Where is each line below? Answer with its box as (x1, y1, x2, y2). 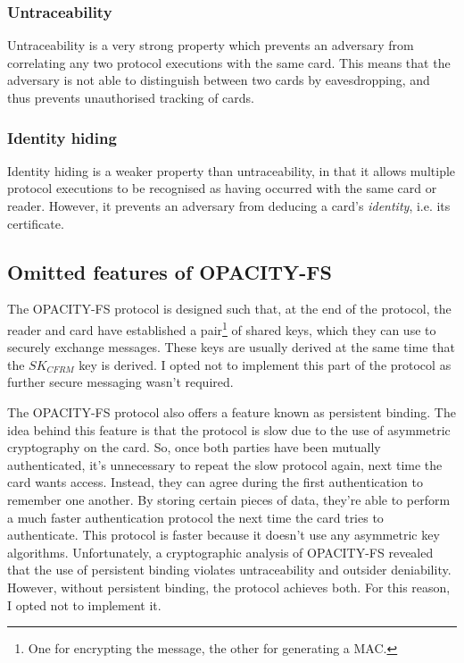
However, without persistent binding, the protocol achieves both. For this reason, (7, 577, 451, 596)
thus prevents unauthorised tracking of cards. (7, 88, 254, 106)
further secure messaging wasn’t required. (7, 373, 234, 391)
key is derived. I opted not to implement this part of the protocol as (79, 355, 452, 373)
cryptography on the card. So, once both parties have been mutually (7, 438, 381, 457)
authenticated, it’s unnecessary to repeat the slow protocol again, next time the (7, 455, 443, 474)
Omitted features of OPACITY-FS (7, 257, 332, 285)
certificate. (7, 214, 64, 232)
